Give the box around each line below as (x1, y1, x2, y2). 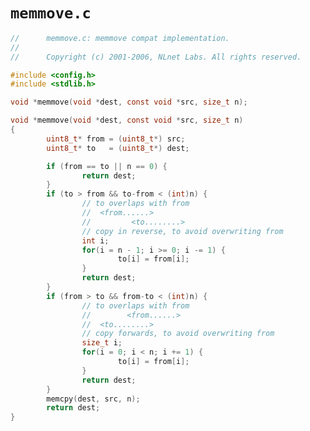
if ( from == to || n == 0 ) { (46, 161, 168, 171)
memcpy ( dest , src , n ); (46, 394, 141, 404)
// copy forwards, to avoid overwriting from (81, 329, 275, 339)
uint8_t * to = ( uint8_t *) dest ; (46, 143, 190, 153)
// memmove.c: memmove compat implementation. (10, 33, 230, 43)
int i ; (81, 235, 110, 246)
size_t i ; (81, 338, 123, 348)
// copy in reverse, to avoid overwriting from (81, 226, 284, 236)
